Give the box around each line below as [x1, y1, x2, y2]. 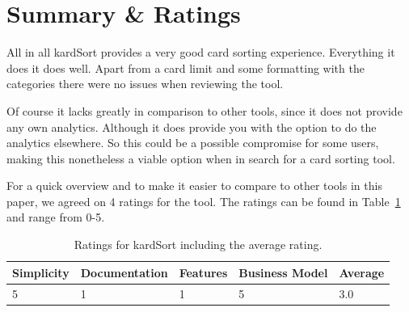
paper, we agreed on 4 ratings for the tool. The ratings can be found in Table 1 [6, 192, 401, 209]
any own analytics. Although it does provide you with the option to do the [6, 118, 377, 135]
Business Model [238, 264, 328, 280]
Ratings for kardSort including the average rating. [74, 236, 323, 253]
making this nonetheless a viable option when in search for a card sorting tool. [6, 150, 395, 167]
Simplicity [12, 264, 70, 280]
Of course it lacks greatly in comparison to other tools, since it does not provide [6, 102, 403, 119]
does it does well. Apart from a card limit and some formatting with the [6, 59, 365, 76]
